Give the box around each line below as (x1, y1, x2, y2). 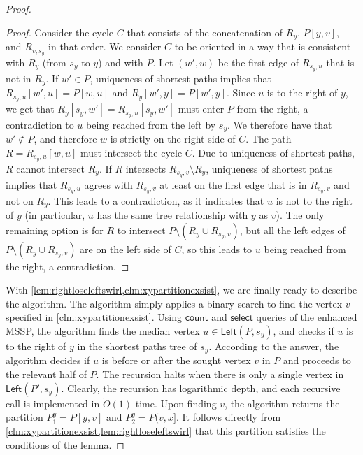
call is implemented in (6, 396, 100, 410)
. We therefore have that (227, 117, 332, 131)
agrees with (84, 177, 133, 192)
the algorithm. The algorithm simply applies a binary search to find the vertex (6, 296, 343, 310)
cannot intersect (16, 161, 85, 175)
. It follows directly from (176, 410, 281, 424)
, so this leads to (181, 241, 252, 256)
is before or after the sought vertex (101, 353, 251, 368)
